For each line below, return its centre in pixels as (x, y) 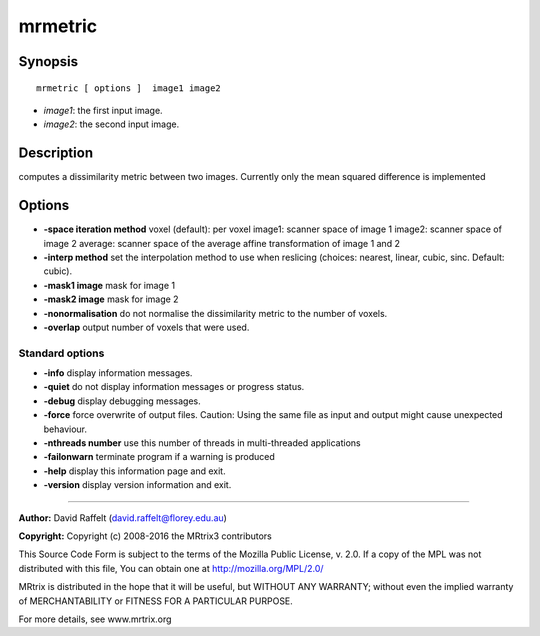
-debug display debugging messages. (122, 401)
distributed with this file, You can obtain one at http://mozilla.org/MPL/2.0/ (171, 568)
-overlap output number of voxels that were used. (146, 327)
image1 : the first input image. (103, 110)
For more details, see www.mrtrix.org (95, 619)
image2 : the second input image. (111, 124)
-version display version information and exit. (137, 485)
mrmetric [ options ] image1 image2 (129, 88)
